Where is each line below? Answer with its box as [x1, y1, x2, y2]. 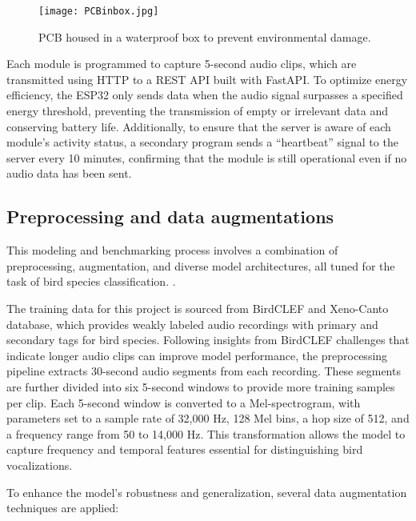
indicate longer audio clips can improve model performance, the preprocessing [6, 347, 388, 363]
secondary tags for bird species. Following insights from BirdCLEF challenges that [6, 331, 410, 348]
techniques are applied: [6, 499, 119, 516]
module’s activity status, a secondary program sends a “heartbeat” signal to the [6, 134, 398, 150]
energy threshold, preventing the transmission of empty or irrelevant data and [6, 102, 388, 119]
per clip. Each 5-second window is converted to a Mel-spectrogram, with [6, 394, 361, 411]
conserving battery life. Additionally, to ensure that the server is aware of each [6, 118, 391, 134]
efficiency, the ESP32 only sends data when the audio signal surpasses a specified [6, 86, 403, 103]
